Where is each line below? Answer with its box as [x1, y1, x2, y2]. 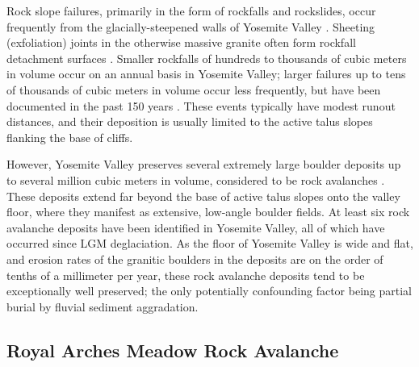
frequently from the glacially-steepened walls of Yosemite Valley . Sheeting [6, 18, 375, 35]
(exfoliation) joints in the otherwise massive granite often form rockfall [6, 34, 356, 51]
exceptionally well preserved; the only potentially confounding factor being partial [6, 282, 412, 299]
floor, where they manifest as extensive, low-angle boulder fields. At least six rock [6, 203, 410, 220]
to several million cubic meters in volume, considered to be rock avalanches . [6, 171, 385, 188]
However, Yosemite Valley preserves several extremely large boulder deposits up [6, 156, 401, 173]
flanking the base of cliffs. [6, 128, 133, 145]
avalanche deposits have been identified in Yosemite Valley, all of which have [6, 219, 385, 236]
